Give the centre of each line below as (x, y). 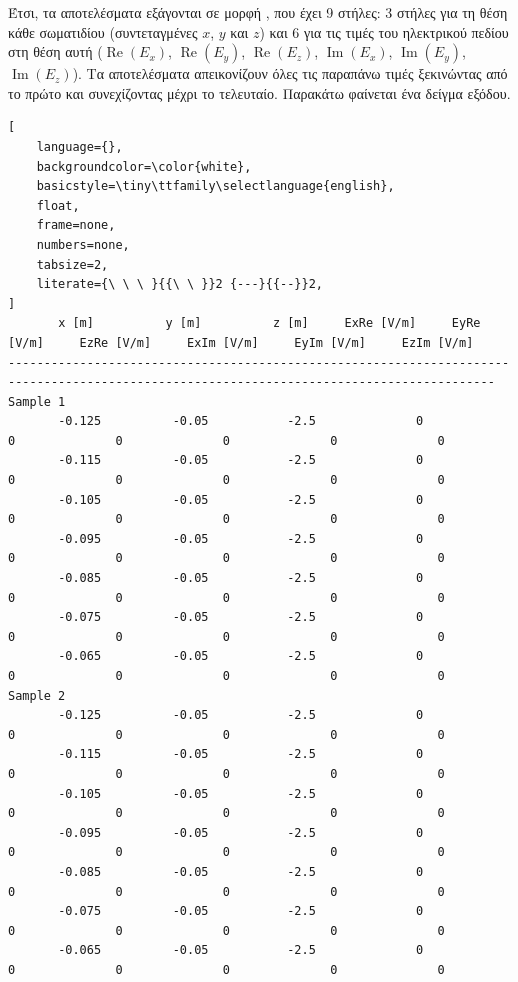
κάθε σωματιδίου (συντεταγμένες (103, 31)
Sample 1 (37, 401)
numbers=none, (83, 244)
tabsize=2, (72, 264)
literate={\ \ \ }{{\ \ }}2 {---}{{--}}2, (179, 284)
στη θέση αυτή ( (55, 51)
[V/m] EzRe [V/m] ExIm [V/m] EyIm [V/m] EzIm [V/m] (241, 342)
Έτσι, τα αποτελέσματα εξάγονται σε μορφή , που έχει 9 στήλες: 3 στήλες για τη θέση (258, 12)
